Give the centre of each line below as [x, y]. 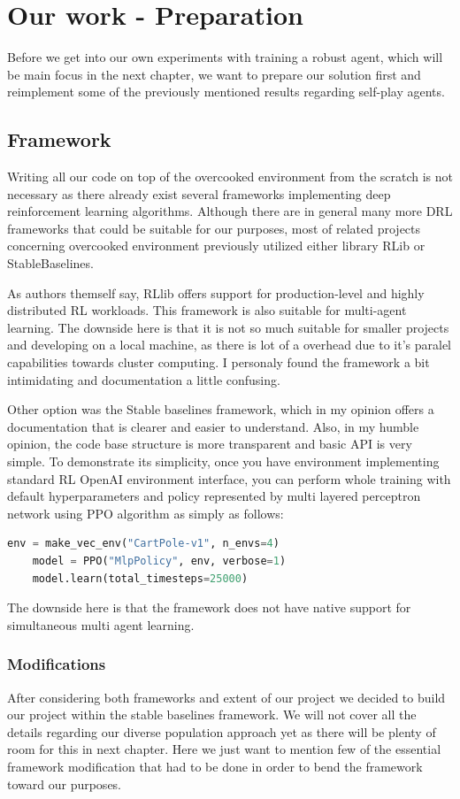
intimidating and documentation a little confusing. [144, 379]
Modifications [57, 664]
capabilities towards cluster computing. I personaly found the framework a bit [218, 362]
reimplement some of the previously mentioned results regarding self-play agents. [226, 92]
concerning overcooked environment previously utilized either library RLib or [216, 246]
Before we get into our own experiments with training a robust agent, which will [225, 57]
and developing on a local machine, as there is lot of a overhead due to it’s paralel [229, 345]
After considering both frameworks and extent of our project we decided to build [226, 697]
